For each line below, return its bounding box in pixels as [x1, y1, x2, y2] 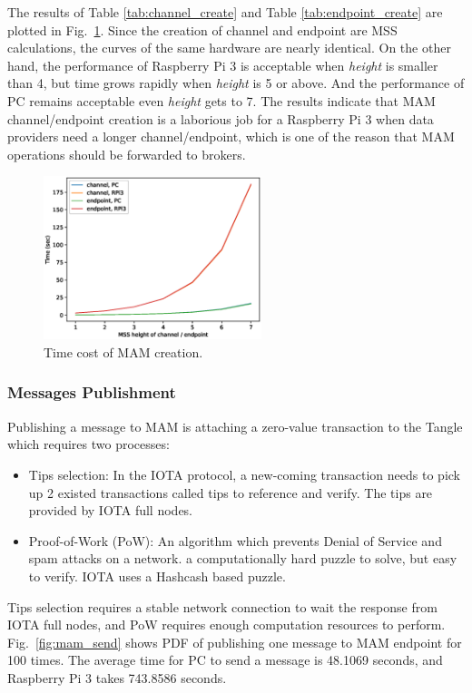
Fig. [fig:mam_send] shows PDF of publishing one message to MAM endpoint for [7, 632, 462, 651]
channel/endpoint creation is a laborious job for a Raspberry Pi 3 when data [7, 109, 434, 128]
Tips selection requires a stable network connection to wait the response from [7, 597, 438, 616]
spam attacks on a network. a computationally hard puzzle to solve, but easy [28, 549, 457, 568]
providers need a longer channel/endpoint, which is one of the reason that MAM [7, 127, 455, 146]
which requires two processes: [7, 434, 170, 454]
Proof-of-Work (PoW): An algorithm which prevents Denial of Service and [28, 531, 442, 550]
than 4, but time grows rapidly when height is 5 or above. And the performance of [7, 73, 465, 93]
